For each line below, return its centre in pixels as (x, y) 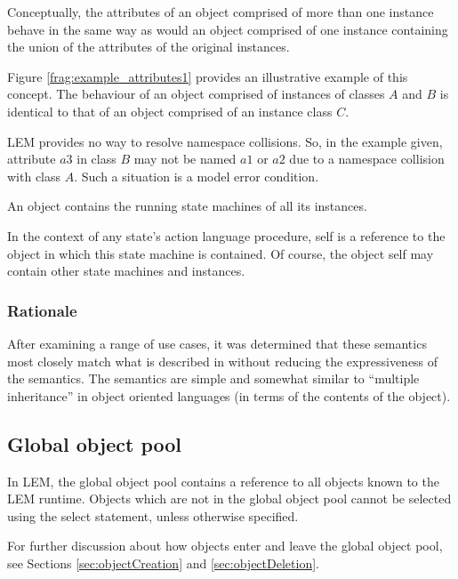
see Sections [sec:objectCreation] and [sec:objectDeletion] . (163, 563)
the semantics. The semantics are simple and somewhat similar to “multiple (213, 378)
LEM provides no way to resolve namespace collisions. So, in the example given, (225, 141)
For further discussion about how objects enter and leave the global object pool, (225, 546)
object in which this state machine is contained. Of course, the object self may (221, 253)
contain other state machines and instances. (126, 271)
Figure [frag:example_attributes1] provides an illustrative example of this (208, 76)
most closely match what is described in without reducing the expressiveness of (223, 361)
